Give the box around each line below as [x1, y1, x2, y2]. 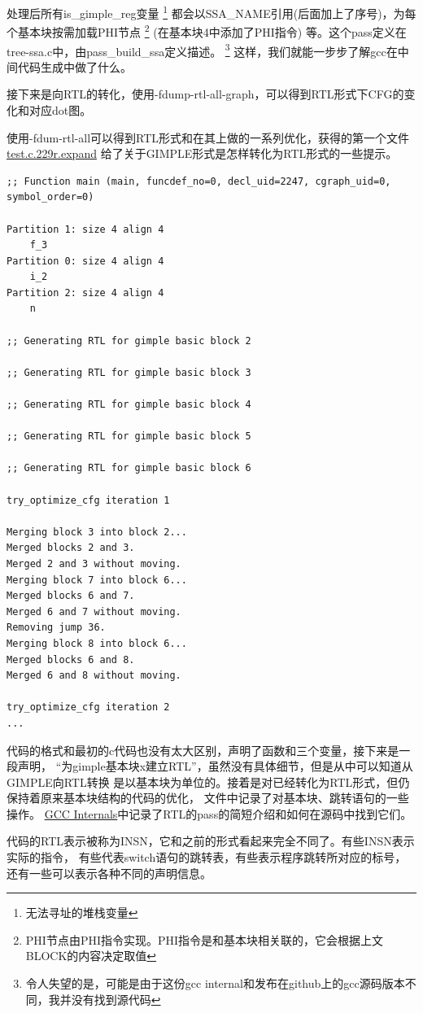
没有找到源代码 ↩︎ [71, 990, 161, 1007]
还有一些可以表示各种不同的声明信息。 [7, 864, 211, 881]
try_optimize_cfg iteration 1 [7, 494, 170, 506]
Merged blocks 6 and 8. [7, 653, 135, 666]
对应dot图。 [28, 101, 92, 118]
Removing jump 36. [7, 622, 106, 634]
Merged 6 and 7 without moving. [7, 605, 181, 618]
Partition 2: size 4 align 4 [7, 286, 164, 299]
